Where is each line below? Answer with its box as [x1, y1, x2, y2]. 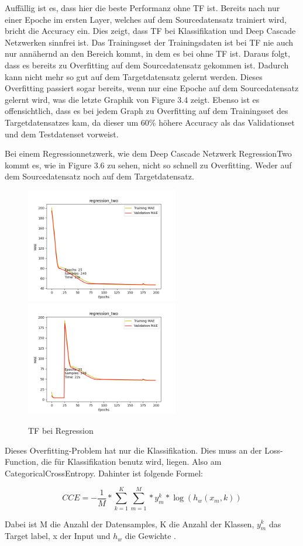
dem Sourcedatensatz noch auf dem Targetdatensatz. [5, 170, 194, 182]
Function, [5, 455, 39, 468]
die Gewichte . [125, 530, 176, 542]
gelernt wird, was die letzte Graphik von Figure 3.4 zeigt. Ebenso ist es [5, 93, 260, 105]
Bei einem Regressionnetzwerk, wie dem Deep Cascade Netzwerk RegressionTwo [5, 147, 292, 160]
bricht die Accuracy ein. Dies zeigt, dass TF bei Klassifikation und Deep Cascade [5, 25, 296, 37]
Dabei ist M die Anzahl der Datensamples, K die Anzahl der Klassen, [5, 517, 254, 530]
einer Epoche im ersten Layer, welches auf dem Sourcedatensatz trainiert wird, [5, 13, 287, 25]
